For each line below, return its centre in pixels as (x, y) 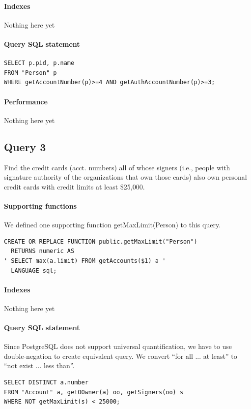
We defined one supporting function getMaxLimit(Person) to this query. (112, 225)
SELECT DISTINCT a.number (46, 383)
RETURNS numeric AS (43, 251)
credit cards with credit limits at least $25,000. (74, 186)
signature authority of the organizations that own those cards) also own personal (125, 177)
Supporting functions (41, 205)
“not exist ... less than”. (39, 365)
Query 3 (25, 146)
